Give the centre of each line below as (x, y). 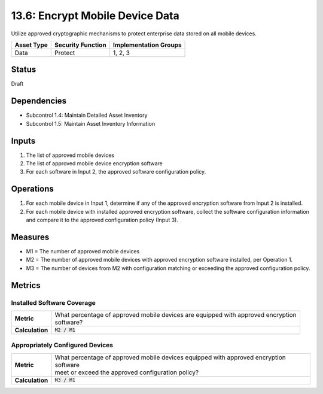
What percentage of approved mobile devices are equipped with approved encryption (176, 314)
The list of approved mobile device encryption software (94, 163)
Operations (32, 189)
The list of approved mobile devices (70, 155)
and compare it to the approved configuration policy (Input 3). (102, 220)
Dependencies (39, 101)
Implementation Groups (147, 45)
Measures (30, 237)
